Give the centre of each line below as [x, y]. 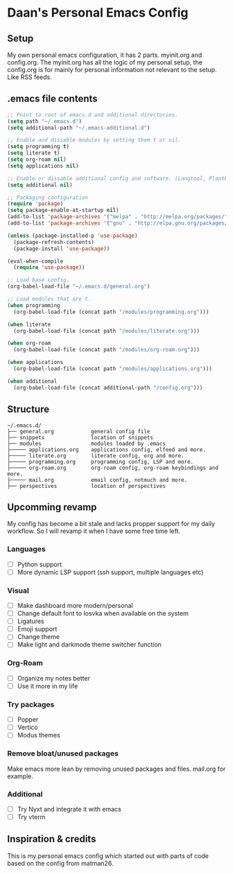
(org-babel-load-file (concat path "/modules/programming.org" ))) [111, 312]
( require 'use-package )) [49, 268]
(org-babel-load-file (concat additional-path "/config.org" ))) [108, 387]
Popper [28, 719]
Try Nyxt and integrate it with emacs [69, 809]
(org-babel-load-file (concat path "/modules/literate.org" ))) [106, 331]
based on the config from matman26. [60, 863]
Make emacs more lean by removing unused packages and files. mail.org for [116, 769]
